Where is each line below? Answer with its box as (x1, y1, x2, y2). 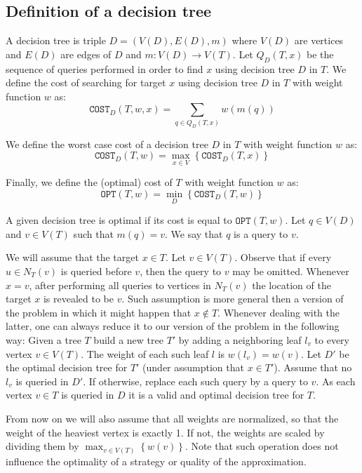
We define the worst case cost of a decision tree (6, 136, 208, 151)
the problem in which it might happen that (6, 305, 192, 319)
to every (314, 332, 350, 347)
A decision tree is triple (6, 33, 106, 48)
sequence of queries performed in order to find (6, 61, 203, 76)
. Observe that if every (234, 250, 332, 265)
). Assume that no (274, 360, 352, 375)
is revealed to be (43, 291, 114, 306)
